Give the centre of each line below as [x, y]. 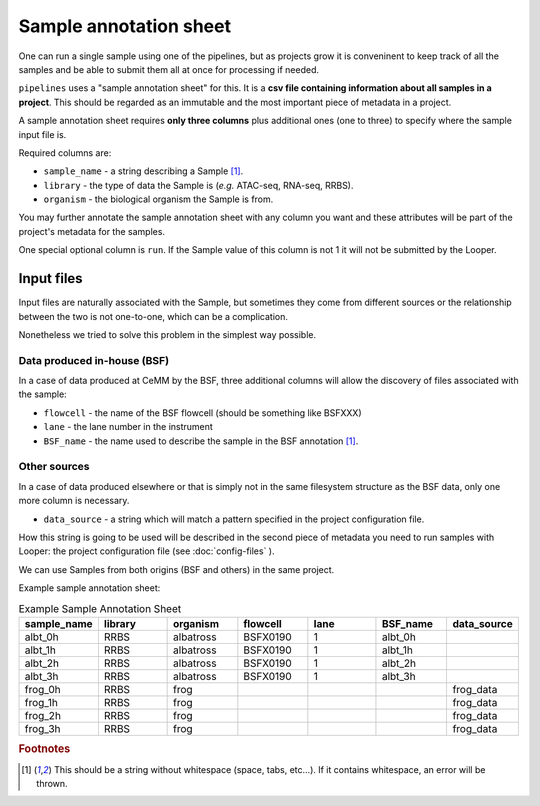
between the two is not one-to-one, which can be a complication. [153, 316]
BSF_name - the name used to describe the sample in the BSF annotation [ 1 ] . [201, 441]
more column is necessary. [74, 501]
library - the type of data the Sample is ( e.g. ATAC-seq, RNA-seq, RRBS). [198, 185]
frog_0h [42, 689]
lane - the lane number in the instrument [128, 427]
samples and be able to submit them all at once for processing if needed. [169, 69]
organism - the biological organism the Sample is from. [158, 199]
